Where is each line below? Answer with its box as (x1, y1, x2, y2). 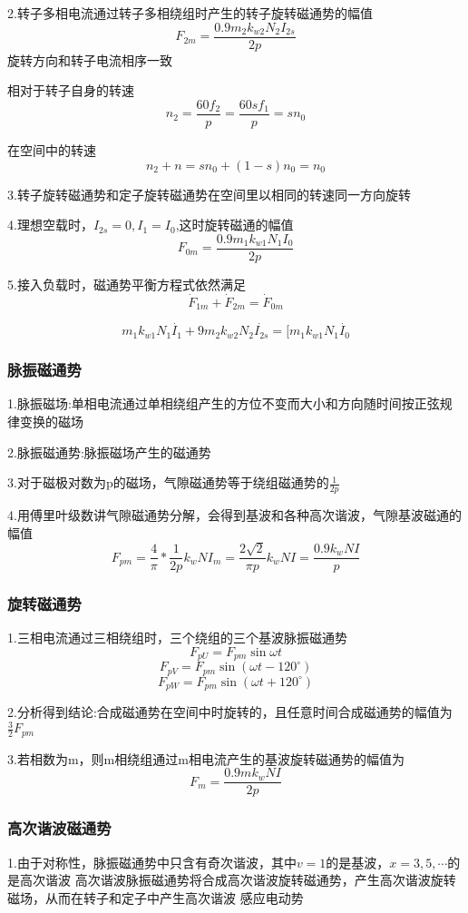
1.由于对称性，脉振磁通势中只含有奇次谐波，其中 (7, 852, 297, 871)
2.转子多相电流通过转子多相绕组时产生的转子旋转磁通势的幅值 (7, 4, 373, 22)
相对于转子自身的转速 (7, 81, 134, 100)
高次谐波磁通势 (7, 817, 112, 839)
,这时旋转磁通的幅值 (175, 215, 294, 234)
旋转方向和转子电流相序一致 (7, 50, 172, 69)
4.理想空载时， (7, 215, 93, 234)
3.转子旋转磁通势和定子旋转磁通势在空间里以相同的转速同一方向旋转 (7, 184, 411, 203)
